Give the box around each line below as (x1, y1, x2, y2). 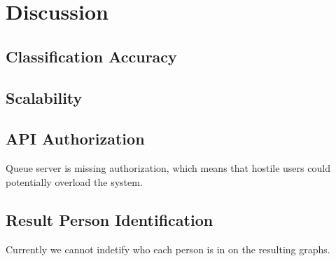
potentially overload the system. (6, 174, 143, 189)
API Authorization (6, 128, 145, 149)
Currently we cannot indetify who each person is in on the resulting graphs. (6, 241, 330, 256)
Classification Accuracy (6, 45, 177, 67)
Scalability (6, 86, 83, 108)
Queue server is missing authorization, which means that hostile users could (6, 161, 330, 175)
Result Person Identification (6, 208, 213, 230)
